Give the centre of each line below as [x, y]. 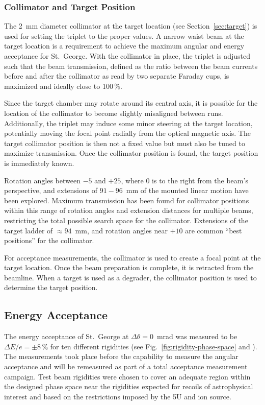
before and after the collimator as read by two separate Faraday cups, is [117, 76]
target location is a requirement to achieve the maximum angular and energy [124, 46]
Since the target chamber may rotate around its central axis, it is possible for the [131, 103]
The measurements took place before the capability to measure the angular [121, 356]
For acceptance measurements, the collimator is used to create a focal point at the [132, 257]
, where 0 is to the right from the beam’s [184, 180]
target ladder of [29, 230]
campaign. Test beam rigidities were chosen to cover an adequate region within [127, 376]
